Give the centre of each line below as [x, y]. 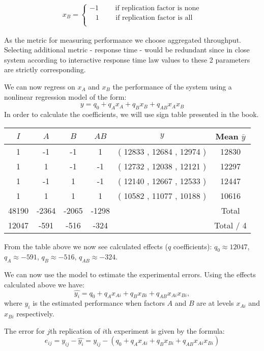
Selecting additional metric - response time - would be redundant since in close [127, 50]
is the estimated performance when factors [99, 303]
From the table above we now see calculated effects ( [86, 246]
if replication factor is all [154, 18]
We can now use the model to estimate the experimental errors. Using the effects [130, 274]
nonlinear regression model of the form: [65, 96]
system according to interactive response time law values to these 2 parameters [127, 59]
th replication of [75, 330]
